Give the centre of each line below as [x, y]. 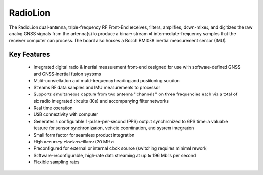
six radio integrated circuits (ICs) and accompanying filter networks [101, 101]
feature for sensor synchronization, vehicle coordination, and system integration [114, 128]
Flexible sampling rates [56, 162]
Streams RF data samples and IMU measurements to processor [97, 87]
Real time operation [53, 108]
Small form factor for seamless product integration [84, 135]
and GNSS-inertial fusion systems [67, 74]
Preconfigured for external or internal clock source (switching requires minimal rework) [121, 148]
